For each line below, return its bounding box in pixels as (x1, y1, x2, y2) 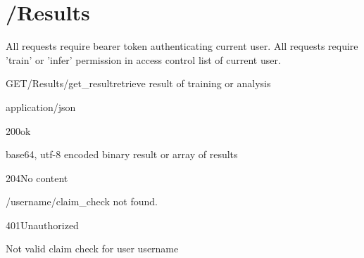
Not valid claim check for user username (6, 241, 179, 256)
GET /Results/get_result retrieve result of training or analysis (6, 76, 271, 91)
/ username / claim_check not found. (6, 194, 158, 209)
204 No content (6, 170, 68, 185)
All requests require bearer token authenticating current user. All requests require (6, 39, 358, 53)
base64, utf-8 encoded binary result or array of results (6, 147, 238, 162)
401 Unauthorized (6, 217, 79, 232)
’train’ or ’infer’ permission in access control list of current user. (6, 52, 281, 67)
